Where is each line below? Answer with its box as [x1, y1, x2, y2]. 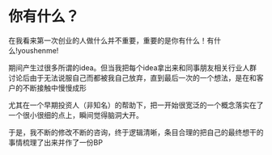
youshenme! [17, 45, 59, 55]
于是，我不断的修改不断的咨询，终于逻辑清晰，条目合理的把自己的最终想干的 [8, 127, 264, 137]
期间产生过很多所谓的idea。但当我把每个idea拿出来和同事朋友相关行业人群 [8, 62, 257, 73]
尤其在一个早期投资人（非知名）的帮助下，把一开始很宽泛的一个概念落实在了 [8, 100, 264, 110]
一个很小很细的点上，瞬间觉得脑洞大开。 [8, 110, 143, 119]
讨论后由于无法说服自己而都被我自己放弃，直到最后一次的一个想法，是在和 [8, 73, 257, 82]
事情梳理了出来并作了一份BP [8, 137, 104, 147]
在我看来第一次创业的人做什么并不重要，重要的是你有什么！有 [8, 36, 215, 45]
